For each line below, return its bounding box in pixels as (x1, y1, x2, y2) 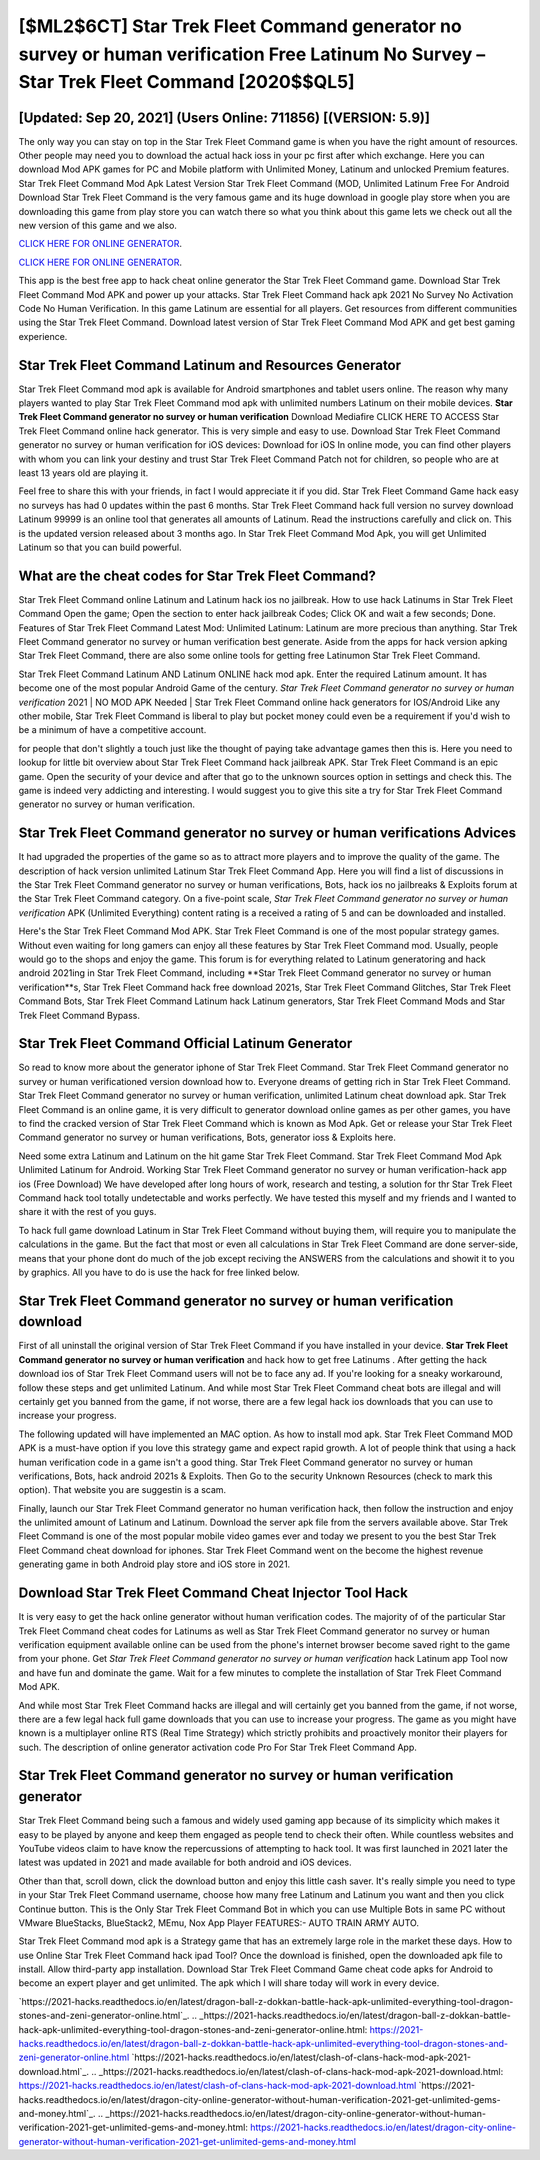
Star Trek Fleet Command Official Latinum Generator (18, 1035, 353, 1052)
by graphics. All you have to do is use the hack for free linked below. (18, 1266, 300, 1278)
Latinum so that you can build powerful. (18, 541, 182, 553)
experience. (18, 330, 68, 342)
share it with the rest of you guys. (18, 1206, 157, 1218)
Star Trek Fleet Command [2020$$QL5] (18, 71, 355, 94)
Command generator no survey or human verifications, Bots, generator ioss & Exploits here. (18, 1131, 397, 1144)
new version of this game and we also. (18, 220, 177, 231)
